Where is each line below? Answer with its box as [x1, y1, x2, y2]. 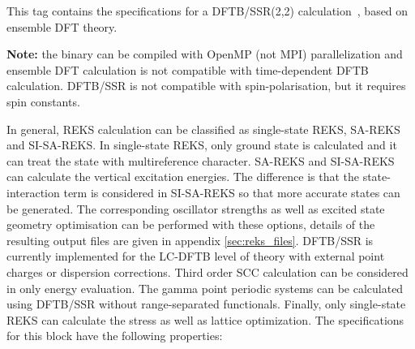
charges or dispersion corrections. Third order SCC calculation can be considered [6, 263, 409, 280]
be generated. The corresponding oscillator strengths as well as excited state [6, 200, 385, 217]
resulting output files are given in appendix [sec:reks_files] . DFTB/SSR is [6, 231, 374, 248]
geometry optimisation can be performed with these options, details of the [6, 216, 375, 233]
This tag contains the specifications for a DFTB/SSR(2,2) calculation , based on [6, 2, 409, 19]
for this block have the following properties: [6, 327, 223, 344]
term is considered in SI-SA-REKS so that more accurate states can [63, 183, 400, 200]
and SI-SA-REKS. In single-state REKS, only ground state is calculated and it [6, 136, 397, 153]
